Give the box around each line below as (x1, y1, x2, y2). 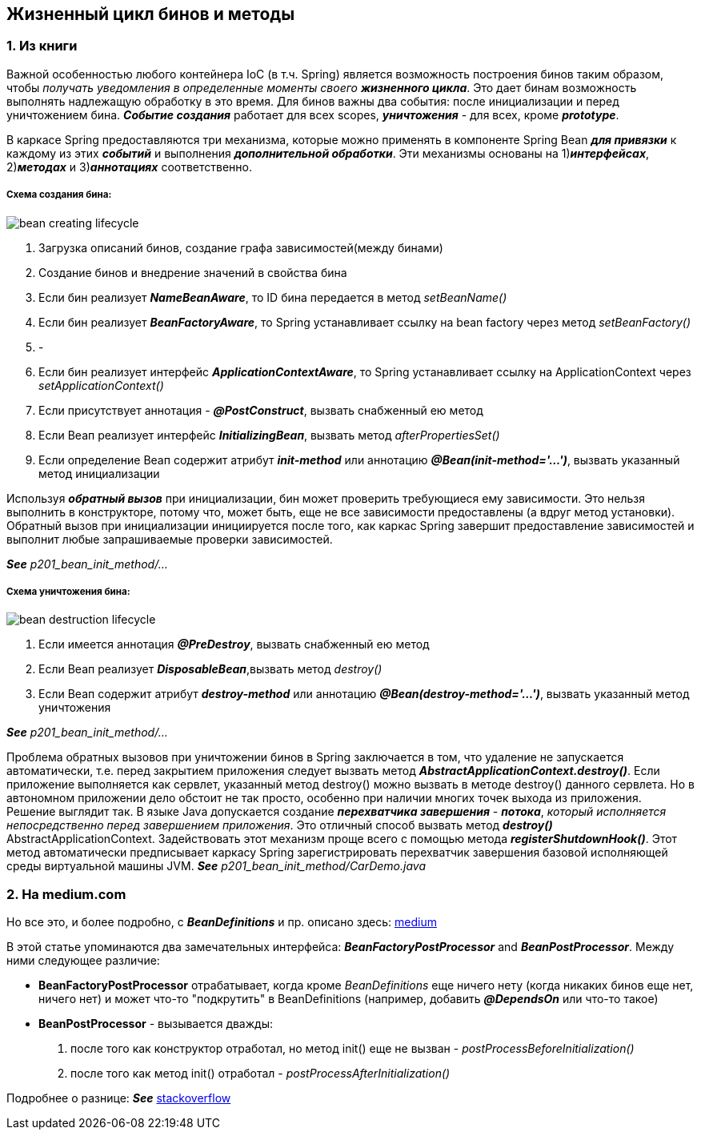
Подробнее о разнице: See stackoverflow (6, 1091, 231, 1106)
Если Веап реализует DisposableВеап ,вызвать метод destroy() (38, 662, 383, 676)
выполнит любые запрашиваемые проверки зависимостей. (6, 532, 333, 546)
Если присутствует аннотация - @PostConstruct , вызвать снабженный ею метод (38, 403, 483, 417)
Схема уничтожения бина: (6, 585, 130, 597)
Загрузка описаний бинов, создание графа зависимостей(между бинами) (38, 240, 443, 255)
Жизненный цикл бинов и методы (6, 4, 295, 24)
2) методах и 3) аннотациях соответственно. (6, 159, 253, 174)
